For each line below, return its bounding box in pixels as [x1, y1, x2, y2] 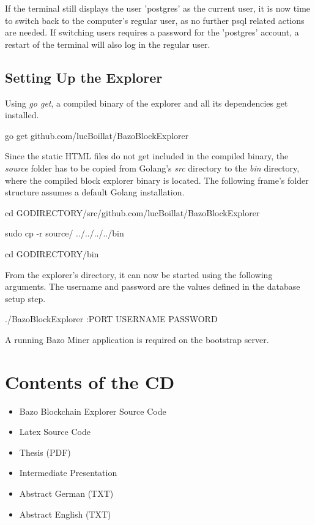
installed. [5, 108, 39, 121]
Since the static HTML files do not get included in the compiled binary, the [5, 149, 289, 162]
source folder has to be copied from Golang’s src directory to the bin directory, [5, 161, 300, 174]
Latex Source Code [19, 425, 91, 438]
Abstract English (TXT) [19, 507, 111, 520]
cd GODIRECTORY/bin [5, 247, 99, 260]
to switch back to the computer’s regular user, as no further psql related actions [5, 13, 305, 26]
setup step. [5, 292, 46, 304]
